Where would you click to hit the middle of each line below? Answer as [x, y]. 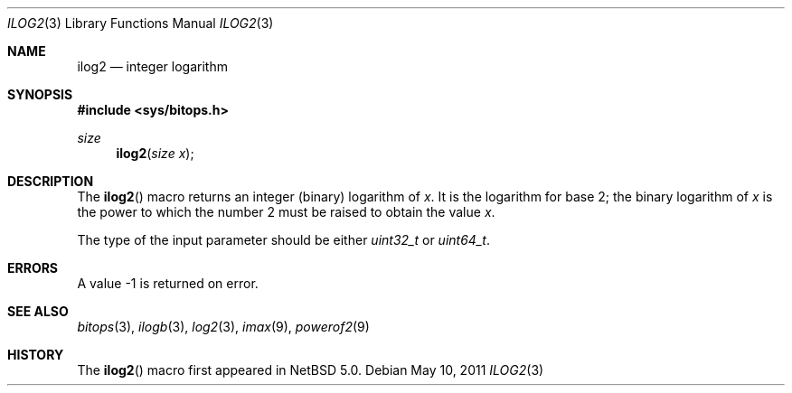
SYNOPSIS [40, 94]
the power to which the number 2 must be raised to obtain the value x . [286, 212]
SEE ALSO [38, 311]
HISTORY [36, 355]
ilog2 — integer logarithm [152, 66]
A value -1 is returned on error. [168, 283]
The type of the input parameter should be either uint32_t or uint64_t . [283, 240]
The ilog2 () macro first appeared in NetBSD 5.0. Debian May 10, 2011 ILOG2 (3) [311, 370]
